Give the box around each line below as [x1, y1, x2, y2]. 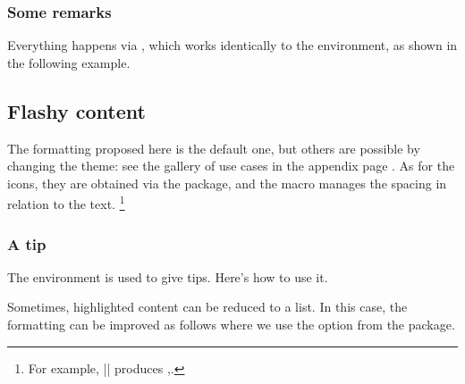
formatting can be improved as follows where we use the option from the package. [7, 315, 455, 334]
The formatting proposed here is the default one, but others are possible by [7, 138, 420, 157]
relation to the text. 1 [7, 192, 125, 213]
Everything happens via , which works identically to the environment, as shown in [7, 36, 458, 54]
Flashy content [7, 96, 146, 124]
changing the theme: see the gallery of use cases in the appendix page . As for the [7, 156, 455, 175]
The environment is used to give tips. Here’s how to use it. [7, 267, 328, 286]
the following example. [7, 53, 131, 71]
